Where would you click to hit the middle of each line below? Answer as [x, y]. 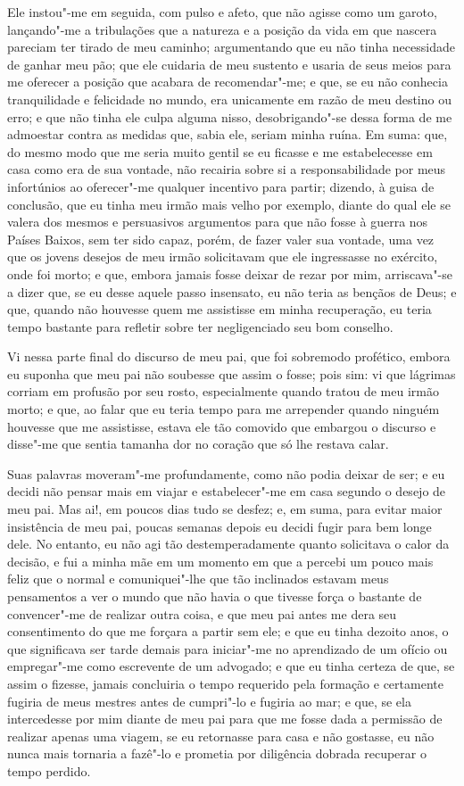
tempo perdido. [49, 770]
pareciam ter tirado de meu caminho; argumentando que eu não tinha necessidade [231, 47]
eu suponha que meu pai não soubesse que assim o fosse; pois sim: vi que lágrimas [232, 373]
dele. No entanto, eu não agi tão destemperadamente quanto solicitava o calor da [228, 544]
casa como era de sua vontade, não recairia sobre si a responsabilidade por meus [227, 169]
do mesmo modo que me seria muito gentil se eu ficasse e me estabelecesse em [220, 151]
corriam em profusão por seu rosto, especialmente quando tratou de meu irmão [223, 391]
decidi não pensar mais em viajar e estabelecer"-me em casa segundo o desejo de [227, 491]
